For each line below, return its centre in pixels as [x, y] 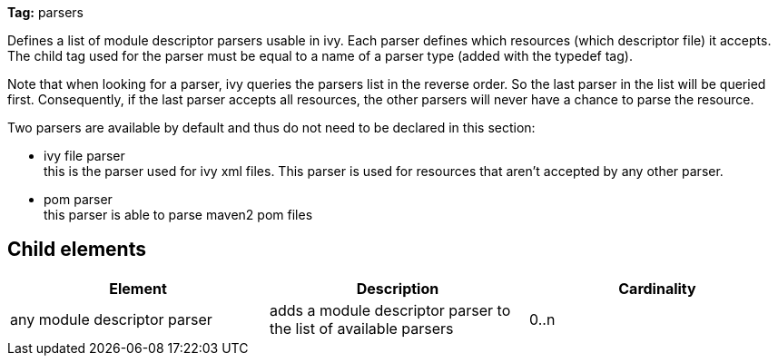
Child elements [77, 250]
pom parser [78, 199]
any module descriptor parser [111, 319]
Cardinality [657, 288]
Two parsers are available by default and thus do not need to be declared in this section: [271, 128]
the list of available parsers [361, 328]
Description [398, 288]
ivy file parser [84, 156]
